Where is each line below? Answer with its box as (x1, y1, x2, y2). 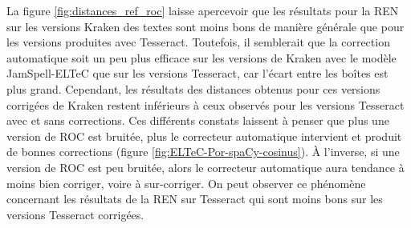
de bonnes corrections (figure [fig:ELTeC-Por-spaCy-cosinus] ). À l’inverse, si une (6, 143, 400, 160)
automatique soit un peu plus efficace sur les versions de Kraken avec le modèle (6, 49, 397, 66)
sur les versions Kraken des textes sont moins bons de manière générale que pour (6, 18, 405, 34)
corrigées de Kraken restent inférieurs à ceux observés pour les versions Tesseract (6, 96, 405, 113)
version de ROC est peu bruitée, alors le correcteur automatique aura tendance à (6, 158, 405, 175)
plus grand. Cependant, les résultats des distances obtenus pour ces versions (6, 80, 380, 97)
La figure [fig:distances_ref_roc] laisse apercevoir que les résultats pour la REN (6, 2, 399, 18)
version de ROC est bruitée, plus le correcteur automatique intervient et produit (6, 127, 402, 144)
